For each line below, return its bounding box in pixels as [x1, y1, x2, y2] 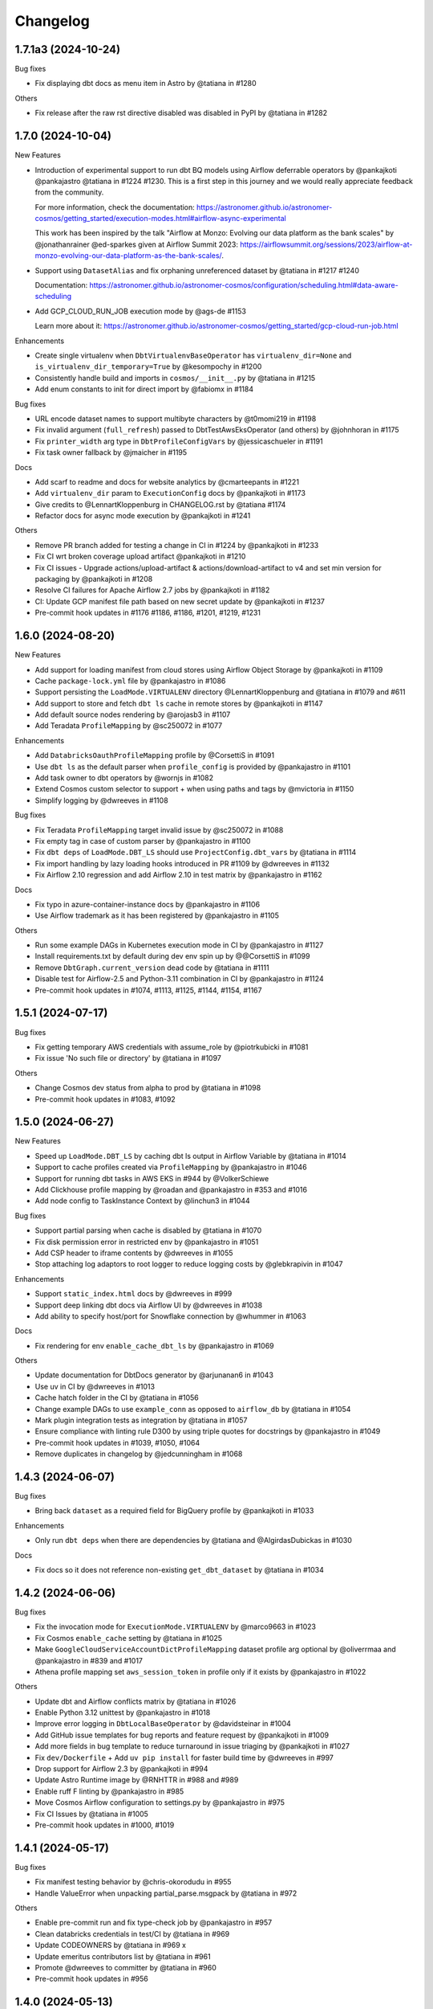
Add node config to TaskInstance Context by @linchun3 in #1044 [34, 1196, 250, 1205]
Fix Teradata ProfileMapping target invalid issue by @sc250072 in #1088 [34, 824, 284, 835]
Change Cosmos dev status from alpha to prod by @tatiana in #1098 [34, 1083, 261, 1093]
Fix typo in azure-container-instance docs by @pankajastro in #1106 [34, 899, 261, 909]
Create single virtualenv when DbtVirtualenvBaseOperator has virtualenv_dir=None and [34, 350, 352, 360]
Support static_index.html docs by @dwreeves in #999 [34, 1289, 233, 1299]
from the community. [34, 187, 104, 197]
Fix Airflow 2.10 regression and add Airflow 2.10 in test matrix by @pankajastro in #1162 [34, 870, 322, 880]
